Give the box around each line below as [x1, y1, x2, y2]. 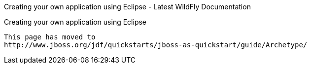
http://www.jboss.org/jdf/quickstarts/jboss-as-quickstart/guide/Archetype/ [4, 41, 308, 49]
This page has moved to [4, 33, 96, 41]
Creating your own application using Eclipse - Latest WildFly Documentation [4, 2, 251, 11]
